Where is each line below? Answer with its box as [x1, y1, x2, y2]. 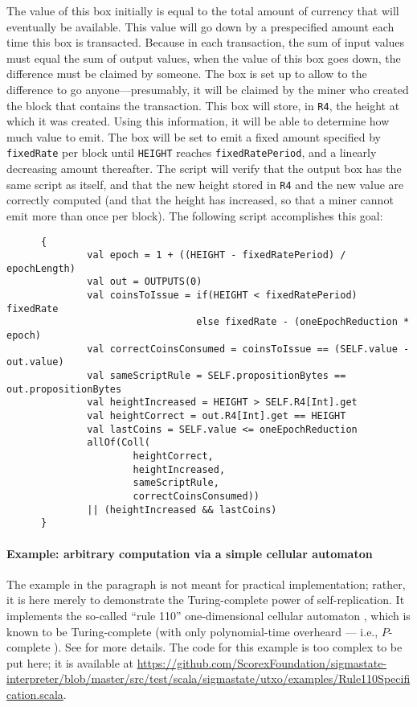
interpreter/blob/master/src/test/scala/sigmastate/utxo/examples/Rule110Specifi [6, 670, 411, 687]
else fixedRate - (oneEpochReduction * [196, 316, 410, 328]
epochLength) [6, 262, 76, 274]
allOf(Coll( [87, 437, 150, 449]
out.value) [6, 356, 64, 368]
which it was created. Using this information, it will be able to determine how [6, 113, 390, 129]
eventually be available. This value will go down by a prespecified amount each [6, 18, 395, 35]
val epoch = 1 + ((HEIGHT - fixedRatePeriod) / [87, 249, 346, 261]
